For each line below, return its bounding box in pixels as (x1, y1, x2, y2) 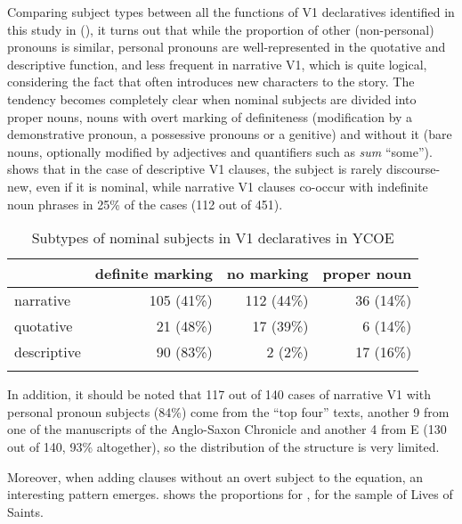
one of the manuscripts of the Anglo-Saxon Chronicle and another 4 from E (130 (7, 420, 447, 438)
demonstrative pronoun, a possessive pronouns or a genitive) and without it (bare (7, 125, 452, 143)
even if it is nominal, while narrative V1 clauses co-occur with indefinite (36, 176, 428, 195)
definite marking (94, 263, 213, 284)
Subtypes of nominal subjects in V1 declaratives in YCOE (31, 227, 394, 249)
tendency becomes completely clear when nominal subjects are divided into (7, 89, 417, 108)
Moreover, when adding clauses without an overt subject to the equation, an (7, 467, 424, 486)
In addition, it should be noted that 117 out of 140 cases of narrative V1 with (7, 385, 431, 404)
